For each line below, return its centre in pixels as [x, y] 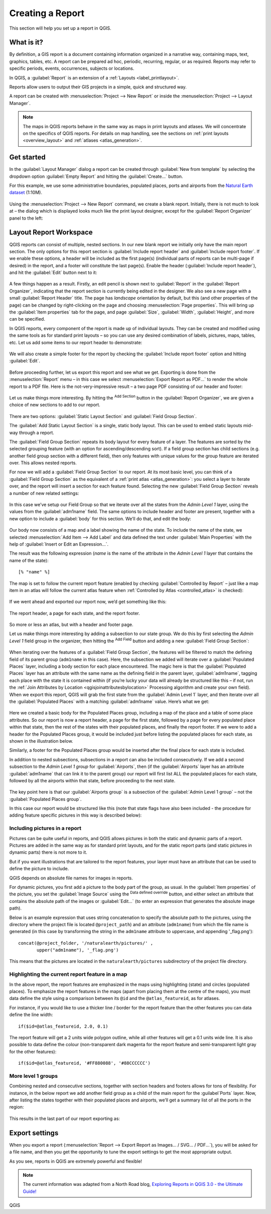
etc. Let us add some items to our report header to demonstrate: [76, 342]
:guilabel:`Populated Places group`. [45, 799]
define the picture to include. [39, 869]
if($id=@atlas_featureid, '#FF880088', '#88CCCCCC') [84, 1063]
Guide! [30, 1191]
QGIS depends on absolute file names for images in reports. [71, 878]
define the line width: [31, 1015]
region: [17, 1107]
